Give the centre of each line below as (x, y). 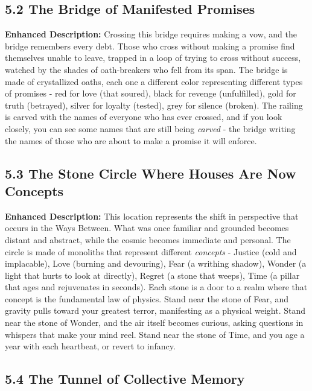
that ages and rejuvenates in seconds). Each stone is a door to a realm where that (156, 287)
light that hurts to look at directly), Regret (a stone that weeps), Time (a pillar (152, 275)
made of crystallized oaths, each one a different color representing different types (154, 81)
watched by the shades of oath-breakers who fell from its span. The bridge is (146, 69)
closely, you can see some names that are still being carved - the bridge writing (150, 128)
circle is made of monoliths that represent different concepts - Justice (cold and (151, 251)
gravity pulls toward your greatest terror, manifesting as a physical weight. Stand (155, 310)
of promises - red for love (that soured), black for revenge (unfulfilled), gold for (151, 93)
